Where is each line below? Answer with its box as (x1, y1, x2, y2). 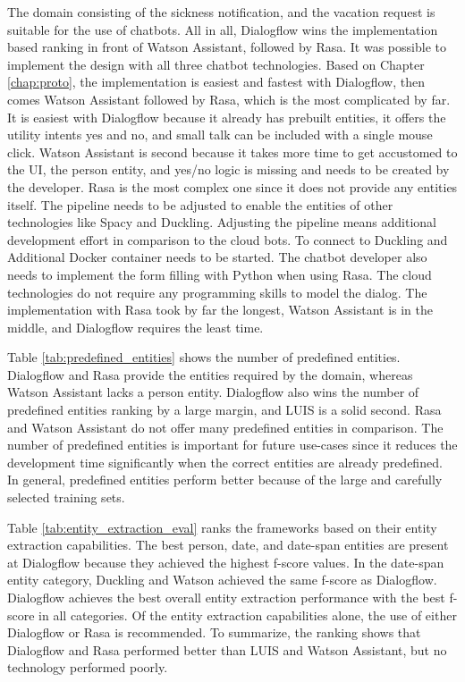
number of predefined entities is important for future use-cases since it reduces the (7, 435, 458, 454)
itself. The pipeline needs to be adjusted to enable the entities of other (7, 195, 393, 214)
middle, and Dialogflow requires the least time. (7, 317, 264, 336)
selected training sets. (7, 488, 125, 507)
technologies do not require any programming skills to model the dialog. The (7, 282, 427, 301)
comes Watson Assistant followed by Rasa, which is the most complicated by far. (7, 89, 451, 108)
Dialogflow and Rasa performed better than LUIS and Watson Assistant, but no (7, 640, 447, 659)
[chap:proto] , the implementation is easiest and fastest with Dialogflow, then (7, 72, 425, 91)
